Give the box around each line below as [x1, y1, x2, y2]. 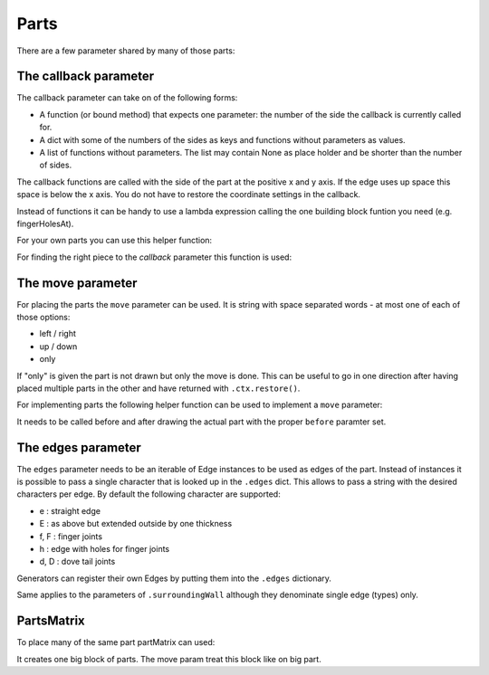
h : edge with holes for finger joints [39, 544, 170, 555]
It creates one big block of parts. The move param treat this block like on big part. [16, 653, 321, 664]
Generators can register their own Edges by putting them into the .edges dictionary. [16, 573, 332, 584]
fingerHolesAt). [16, 218, 74, 229]
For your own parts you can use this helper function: [16, 235, 213, 246]
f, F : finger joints [39, 530, 103, 542]
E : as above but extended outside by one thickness [39, 518, 233, 529]
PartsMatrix [16, 613, 85, 629]
